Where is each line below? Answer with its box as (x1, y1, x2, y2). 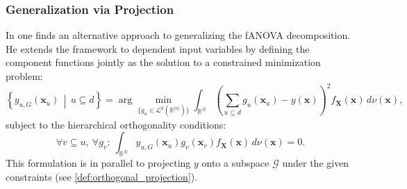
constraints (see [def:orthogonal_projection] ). (6, 169, 198, 183)
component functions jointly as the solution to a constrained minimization (6, 55, 321, 69)
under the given (282, 156, 349, 170)
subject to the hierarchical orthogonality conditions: (6, 117, 226, 131)
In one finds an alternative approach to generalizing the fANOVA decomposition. (6, 28, 351, 42)
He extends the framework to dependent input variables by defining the (6, 41, 310, 56)
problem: (6, 69, 43, 83)
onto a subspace (201, 156, 269, 170)
